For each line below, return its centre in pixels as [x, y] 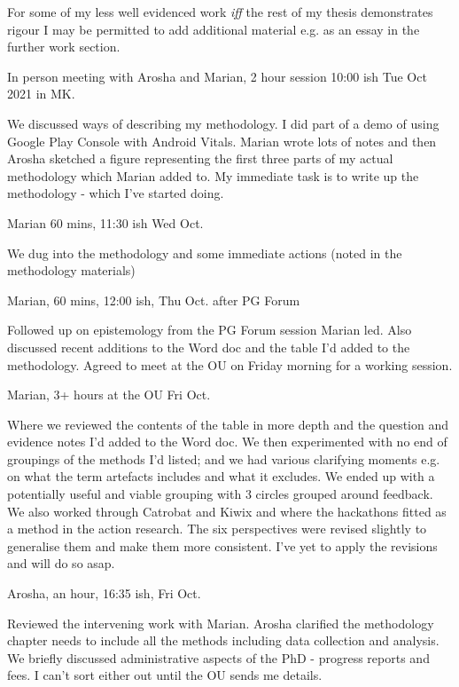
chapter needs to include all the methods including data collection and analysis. [223, 640]
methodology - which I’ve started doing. [116, 193]
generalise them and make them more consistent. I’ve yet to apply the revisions [222, 545]
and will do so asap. [61, 563]
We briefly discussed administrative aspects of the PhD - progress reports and [218, 657]
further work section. [64, 47]
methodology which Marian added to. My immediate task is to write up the [213, 175]
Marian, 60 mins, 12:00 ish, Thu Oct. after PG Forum [154, 300]
